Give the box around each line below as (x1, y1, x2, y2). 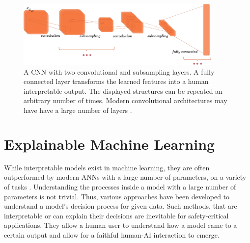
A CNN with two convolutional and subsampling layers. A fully (24, 66, 215, 77)
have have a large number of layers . (24, 105, 132, 115)
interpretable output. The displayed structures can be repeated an (24, 85, 222, 96)
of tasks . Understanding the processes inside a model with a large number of (4, 181, 236, 191)
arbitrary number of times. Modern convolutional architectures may (24, 95, 227, 106)
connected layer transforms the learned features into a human (24, 76, 209, 86)
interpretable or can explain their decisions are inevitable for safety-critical (4, 210, 229, 220)
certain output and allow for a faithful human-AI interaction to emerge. (4, 229, 220, 240)
